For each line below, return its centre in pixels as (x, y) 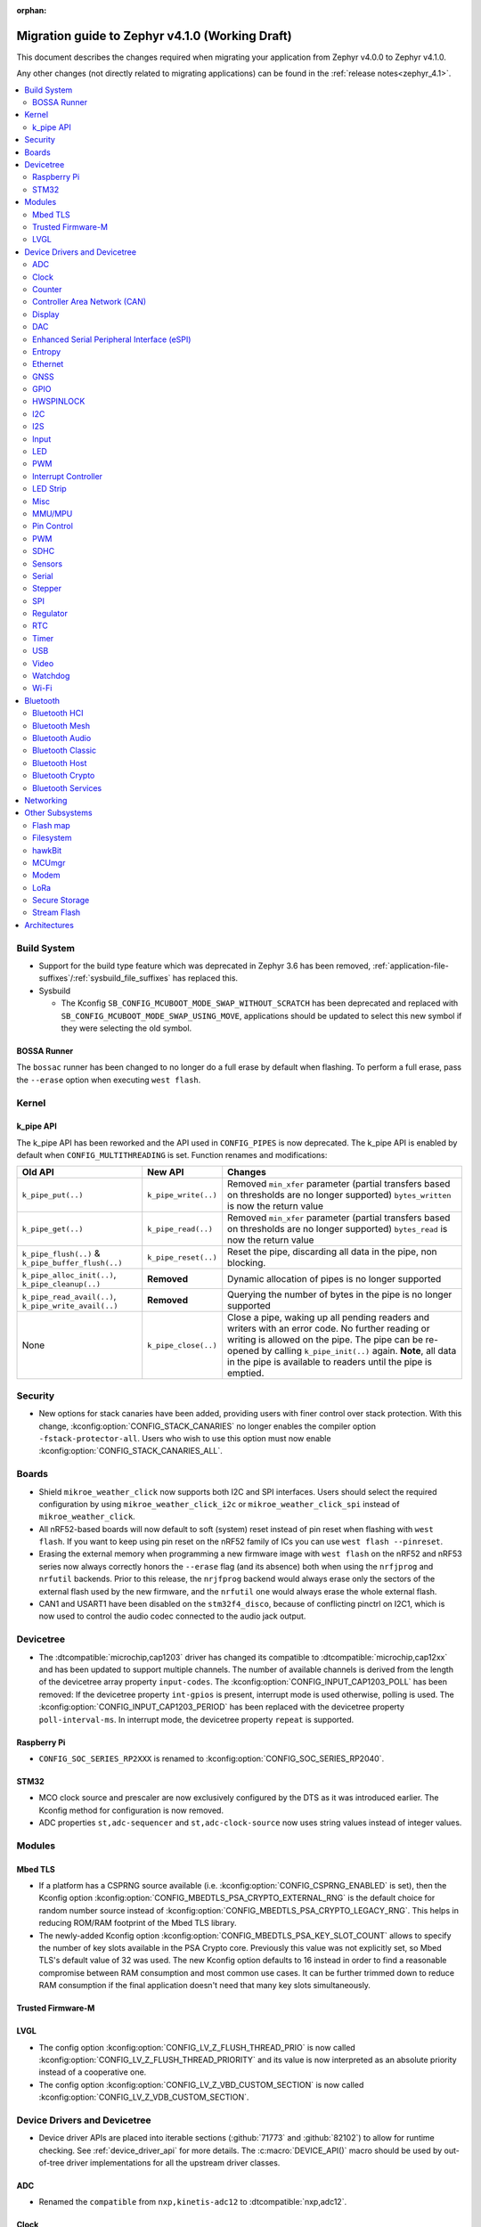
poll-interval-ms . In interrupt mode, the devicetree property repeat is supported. (196, 1719)
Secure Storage (61, 901)
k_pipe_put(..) (53, 1195)
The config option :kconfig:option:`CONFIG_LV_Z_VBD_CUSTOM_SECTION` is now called (201, 2084)
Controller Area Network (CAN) (90, 302)
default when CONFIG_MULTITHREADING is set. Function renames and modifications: (172, 1155)
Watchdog (51, 676)
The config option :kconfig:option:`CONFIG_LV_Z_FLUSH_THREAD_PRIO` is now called (197, 2047)
